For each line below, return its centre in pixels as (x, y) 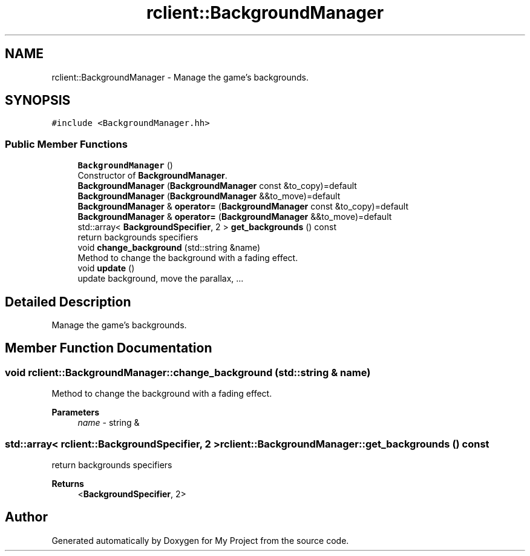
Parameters (76, 412)
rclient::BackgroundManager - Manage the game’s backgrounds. (180, 77)
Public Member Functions (66, 144)
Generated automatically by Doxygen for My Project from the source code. (200, 540)
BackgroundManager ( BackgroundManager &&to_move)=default (209, 196)
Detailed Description (68, 302)
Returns (68, 484)
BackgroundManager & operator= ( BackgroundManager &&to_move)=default (235, 217)
